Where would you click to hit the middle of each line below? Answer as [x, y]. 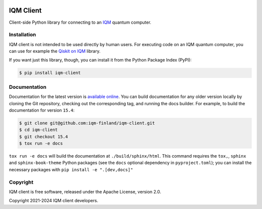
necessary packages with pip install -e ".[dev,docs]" [71, 169]
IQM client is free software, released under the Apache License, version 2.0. [85, 192]
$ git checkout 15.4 [43, 137]
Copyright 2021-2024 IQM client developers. [54, 201]
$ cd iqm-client [39, 130]
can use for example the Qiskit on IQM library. [55, 51]
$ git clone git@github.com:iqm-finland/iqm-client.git [87, 123]
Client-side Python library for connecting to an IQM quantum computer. [80, 22]
